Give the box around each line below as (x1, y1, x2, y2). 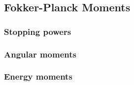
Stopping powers (4, 25, 71, 37)
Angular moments (4, 48, 76, 60)
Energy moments (4, 70, 72, 83)
